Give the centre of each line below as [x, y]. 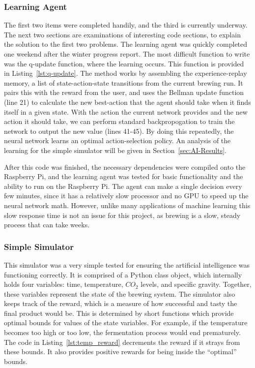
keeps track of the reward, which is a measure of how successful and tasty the [121, 303]
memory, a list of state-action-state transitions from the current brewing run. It [124, 82]
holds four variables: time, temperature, [64, 284]
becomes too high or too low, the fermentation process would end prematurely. [122, 332]
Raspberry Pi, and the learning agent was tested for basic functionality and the [124, 176]
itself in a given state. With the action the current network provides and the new [126, 111]
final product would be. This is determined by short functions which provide [119, 313]
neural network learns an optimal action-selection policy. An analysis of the [117, 140]
